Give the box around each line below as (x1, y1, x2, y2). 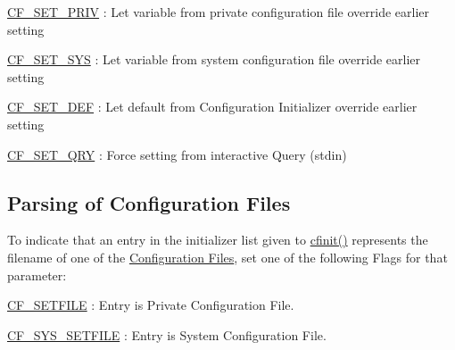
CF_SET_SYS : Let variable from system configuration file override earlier (7, 50, 421, 69)
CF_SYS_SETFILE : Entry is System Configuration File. (7, 325, 327, 344)
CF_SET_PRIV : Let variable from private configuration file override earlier (7, 3, 430, 21)
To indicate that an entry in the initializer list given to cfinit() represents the (7, 230, 428, 249)
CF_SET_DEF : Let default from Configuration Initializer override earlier (7, 97, 418, 116)
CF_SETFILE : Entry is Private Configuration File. (7, 296, 294, 314)
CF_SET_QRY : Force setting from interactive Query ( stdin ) (7, 145, 347, 163)
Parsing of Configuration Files (7, 188, 291, 216)
